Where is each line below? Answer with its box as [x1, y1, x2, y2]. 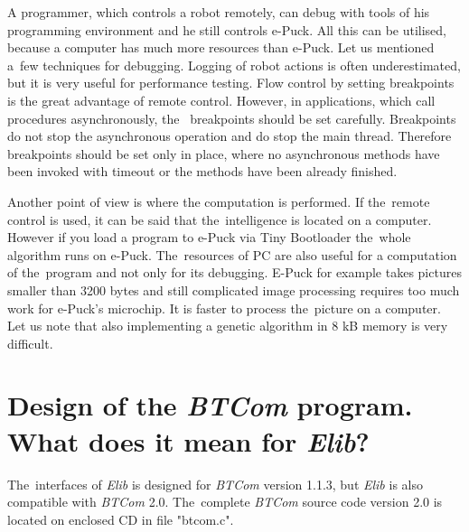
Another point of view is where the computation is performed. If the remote [7, 191, 430, 210]
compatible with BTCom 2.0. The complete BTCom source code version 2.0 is [7, 492, 443, 511]
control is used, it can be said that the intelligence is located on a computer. [7, 210, 432, 229]
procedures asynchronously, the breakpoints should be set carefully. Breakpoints [7, 108, 456, 127]
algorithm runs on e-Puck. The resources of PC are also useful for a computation [7, 245, 457, 264]
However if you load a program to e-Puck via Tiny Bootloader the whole [7, 228, 411, 247]
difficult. [7, 333, 53, 352]
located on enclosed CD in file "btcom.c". [7, 509, 234, 528]
